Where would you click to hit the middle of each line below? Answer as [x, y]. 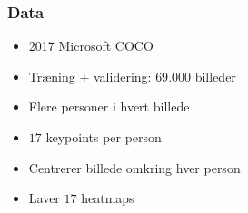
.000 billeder [202, 76]
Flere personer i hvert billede [109, 106]
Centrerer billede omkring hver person [134, 167]
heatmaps [108, 198]
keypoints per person [104, 137]
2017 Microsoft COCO [91, 46]
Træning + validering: [90, 76]
